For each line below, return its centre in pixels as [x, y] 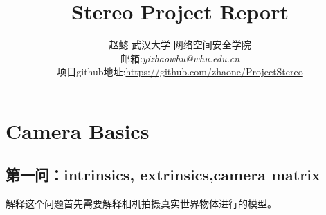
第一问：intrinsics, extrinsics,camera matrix [163, 175]
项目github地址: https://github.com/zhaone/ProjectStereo [180, 72]
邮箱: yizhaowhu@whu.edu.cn [180, 58]
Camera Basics [78, 130]
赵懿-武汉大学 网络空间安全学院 [180, 45]
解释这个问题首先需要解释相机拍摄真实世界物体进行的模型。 [141, 204]
